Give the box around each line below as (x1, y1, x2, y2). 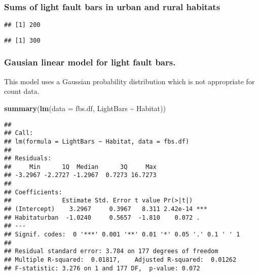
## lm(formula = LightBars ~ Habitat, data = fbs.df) (4, 137, 190, 145)
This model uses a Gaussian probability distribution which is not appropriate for (4, 76, 255, 86)
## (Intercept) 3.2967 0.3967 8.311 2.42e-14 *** (4, 205, 207, 213)
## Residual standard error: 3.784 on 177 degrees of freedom (4, 248, 218, 255)
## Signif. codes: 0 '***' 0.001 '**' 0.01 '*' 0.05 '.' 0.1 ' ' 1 (4, 231, 240, 238)
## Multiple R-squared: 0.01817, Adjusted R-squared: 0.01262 (4, 256, 237, 264)
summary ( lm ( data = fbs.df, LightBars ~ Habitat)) (4, 102, 166, 113)
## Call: (4, 129, 33, 137)
